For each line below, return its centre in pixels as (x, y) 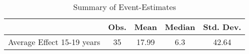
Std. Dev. (222, 27)
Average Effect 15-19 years (54, 42)
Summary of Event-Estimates (125, 7)
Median (180, 27)
